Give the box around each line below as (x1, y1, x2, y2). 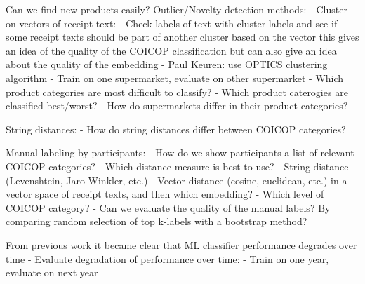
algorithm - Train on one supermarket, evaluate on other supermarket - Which (6, 70, 344, 85)
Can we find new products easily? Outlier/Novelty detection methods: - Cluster (6, 2, 347, 16)
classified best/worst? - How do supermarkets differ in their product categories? (6, 98, 348, 113)
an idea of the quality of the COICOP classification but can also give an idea (6, 43, 337, 58)
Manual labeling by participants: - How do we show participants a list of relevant (6, 145, 354, 160)
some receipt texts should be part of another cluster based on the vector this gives (6, 29, 359, 44)
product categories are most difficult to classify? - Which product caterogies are (6, 84, 348, 99)
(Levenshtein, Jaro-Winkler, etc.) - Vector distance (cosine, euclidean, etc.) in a (6, 173, 347, 187)
